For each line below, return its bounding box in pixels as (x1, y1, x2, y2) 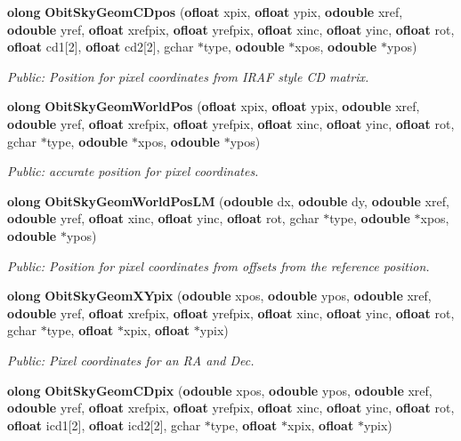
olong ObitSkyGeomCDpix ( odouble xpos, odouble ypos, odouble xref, (7, 381, 433, 399)
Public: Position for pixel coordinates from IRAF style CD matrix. (7, 67, 369, 85)
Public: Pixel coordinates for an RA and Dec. (7, 350, 255, 369)
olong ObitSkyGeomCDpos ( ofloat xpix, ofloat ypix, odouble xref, (7, 3, 403, 20)
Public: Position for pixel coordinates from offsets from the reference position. (7, 256, 430, 275)
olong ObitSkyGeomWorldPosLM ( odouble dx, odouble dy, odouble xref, (7, 191, 449, 210)
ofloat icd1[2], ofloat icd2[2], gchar (7, 415, 201, 434)
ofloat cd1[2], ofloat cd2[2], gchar (7, 37, 194, 56)
